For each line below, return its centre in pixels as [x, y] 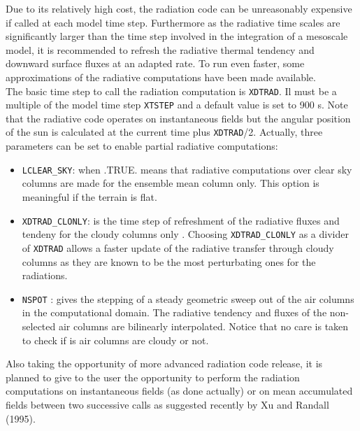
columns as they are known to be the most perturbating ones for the [169, 261]
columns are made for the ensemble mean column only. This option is [171, 183]
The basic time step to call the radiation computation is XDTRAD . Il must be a [171, 91]
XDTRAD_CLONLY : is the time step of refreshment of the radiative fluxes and [181, 220]
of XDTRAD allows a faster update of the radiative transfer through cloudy [178, 247]
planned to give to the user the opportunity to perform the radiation [153, 377]
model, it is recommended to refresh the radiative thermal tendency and [160, 49]
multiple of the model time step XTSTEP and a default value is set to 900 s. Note [177, 105]
